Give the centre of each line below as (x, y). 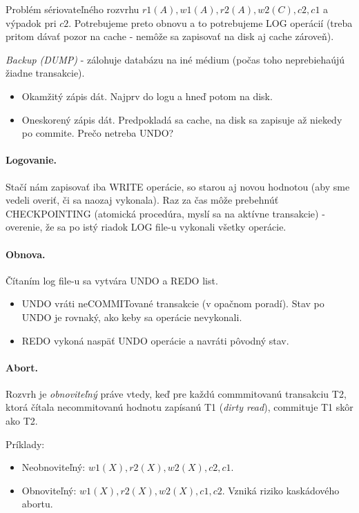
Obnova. (26, 254)
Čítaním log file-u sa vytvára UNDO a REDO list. (112, 280)
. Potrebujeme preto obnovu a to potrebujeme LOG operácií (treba (211, 22)
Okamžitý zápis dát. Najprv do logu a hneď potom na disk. (147, 96)
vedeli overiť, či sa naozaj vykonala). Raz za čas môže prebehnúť (142, 200)
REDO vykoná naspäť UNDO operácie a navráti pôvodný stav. (155, 340)
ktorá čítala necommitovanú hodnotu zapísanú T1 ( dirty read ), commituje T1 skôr (179, 407)
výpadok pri (31, 22)
